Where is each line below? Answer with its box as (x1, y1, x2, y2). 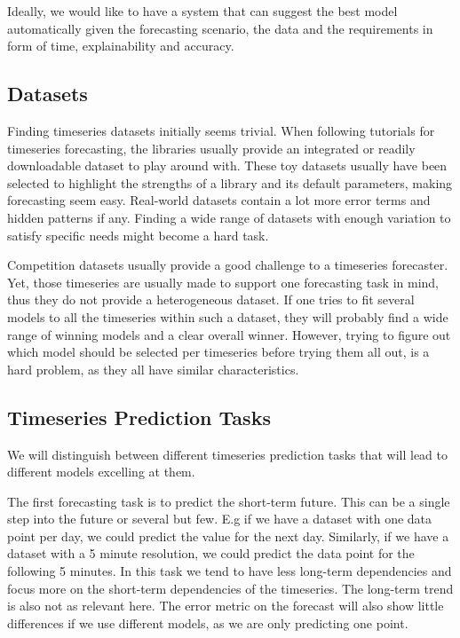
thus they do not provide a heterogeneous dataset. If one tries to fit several (7, 290, 415, 309)
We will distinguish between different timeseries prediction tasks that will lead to (7, 445, 448, 463)
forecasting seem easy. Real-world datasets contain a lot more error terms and (7, 191, 431, 209)
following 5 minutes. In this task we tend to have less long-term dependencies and (7, 562, 452, 580)
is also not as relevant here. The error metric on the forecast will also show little (7, 596, 444, 615)
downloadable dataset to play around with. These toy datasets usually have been (7, 156, 448, 175)
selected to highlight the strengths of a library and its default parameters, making (7, 173, 453, 192)
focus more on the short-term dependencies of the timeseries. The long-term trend (7, 579, 454, 597)
